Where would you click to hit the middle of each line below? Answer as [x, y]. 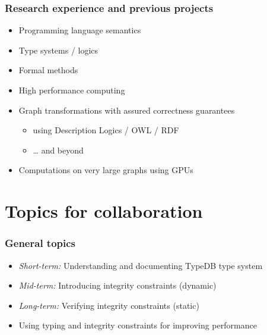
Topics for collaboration [104, 211]
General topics [40, 243]
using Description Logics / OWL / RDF [106, 130]
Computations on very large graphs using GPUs [106, 170]
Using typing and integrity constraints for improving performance [138, 325]
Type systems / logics [58, 50]
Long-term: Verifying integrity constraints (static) [109, 305]
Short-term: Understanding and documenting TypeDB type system [141, 265]
